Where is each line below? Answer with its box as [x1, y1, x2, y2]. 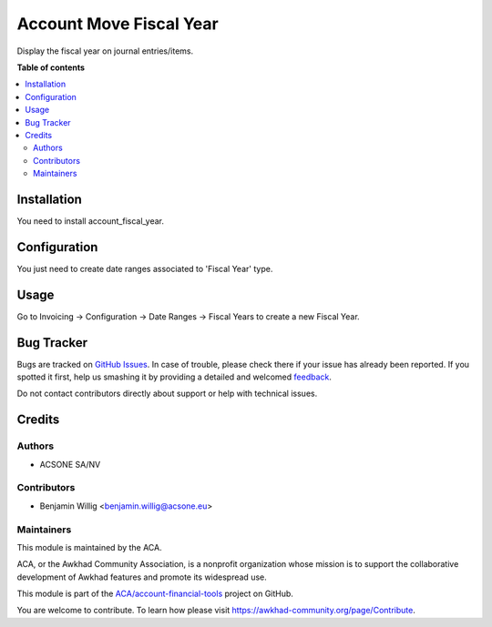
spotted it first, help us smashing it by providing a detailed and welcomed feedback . [16, 371, 333, 382]
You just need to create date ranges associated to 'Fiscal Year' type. [16, 263, 273, 274]
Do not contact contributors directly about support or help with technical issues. [16, 388, 318, 399]
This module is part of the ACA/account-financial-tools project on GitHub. [16, 588, 293, 600]
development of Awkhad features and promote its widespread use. [16, 571, 268, 582]
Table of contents [16, 62, 86, 73]
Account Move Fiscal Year [16, 14, 219, 34]
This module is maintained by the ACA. [16, 541, 163, 552]
